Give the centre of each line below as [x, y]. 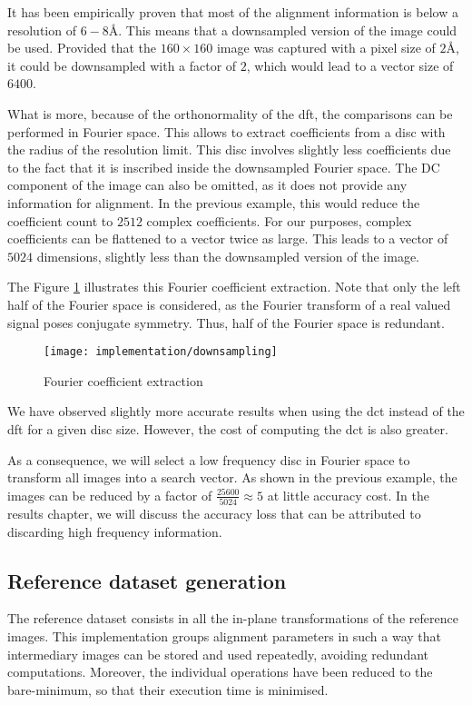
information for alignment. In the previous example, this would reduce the [214, 202]
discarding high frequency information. [115, 531]
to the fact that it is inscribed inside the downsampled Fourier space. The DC [224, 167]
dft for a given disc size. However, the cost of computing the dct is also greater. [228, 428]
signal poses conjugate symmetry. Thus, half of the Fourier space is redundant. [226, 322]
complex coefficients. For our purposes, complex [279, 220]
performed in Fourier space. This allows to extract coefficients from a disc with [226, 131]
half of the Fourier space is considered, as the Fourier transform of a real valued [229, 304]
